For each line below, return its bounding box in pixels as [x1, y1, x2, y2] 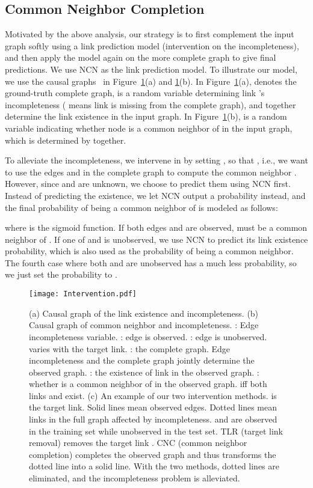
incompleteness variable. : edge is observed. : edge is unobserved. [29, 330, 267, 343]
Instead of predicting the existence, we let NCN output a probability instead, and [5, 189, 306, 201]
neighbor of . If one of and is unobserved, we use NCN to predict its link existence [5, 233, 308, 245]
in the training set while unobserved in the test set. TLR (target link [29, 424, 283, 437]
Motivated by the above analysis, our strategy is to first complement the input [5, 28, 294, 40]
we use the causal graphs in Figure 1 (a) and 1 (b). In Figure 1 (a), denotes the [5, 75, 297, 87]
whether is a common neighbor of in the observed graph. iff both [29, 377, 267, 390]
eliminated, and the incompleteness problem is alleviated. [29, 472, 240, 484]
